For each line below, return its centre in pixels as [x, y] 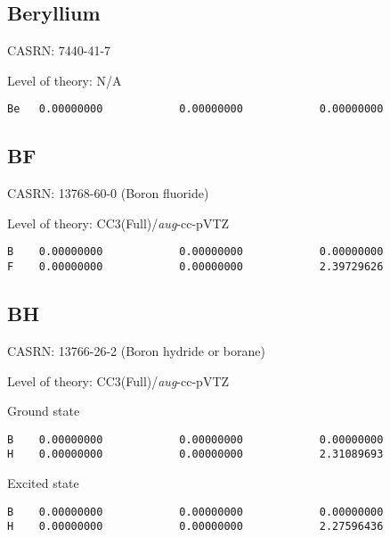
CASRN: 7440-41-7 [59, 50]
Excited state [43, 483]
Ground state [44, 411]
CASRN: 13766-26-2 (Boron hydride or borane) [136, 350]
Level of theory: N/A [65, 80]
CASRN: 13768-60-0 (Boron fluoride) [108, 193]
